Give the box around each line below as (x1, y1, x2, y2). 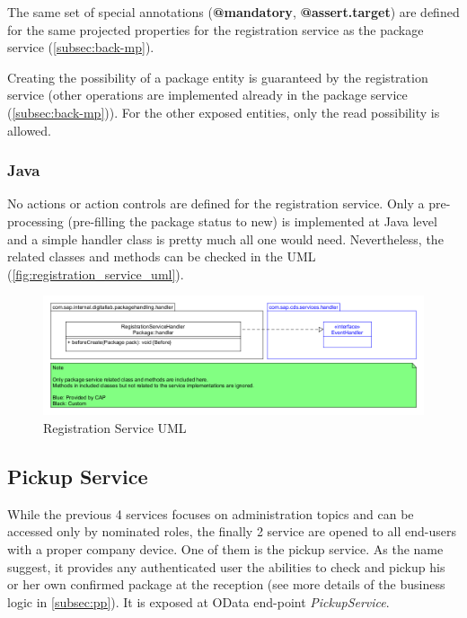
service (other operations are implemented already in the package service (7, 85, 408, 104)
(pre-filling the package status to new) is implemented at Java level (67, 211, 437, 230)
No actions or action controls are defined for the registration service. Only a (7, 194, 425, 213)
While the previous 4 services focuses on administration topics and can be (7, 504, 414, 523)
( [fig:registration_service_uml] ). (7, 264, 184, 283)
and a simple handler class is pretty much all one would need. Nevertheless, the (7, 229, 444, 248)
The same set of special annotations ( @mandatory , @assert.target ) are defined (7, 3, 460, 21)
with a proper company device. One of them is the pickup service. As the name (7, 539, 444, 558)
